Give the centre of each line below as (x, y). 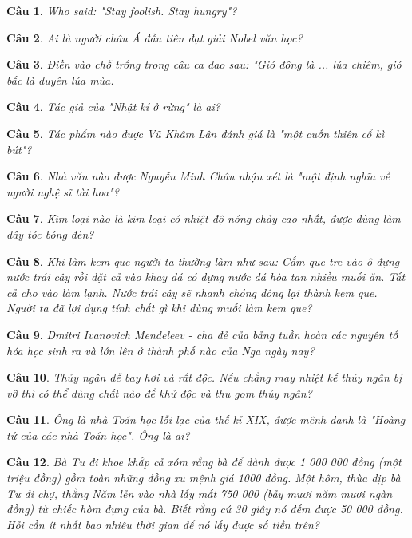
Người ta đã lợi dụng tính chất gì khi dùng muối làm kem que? (159, 308)
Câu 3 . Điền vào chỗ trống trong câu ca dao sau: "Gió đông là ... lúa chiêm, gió (204, 64)
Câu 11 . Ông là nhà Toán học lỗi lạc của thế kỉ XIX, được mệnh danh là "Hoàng (206, 419)
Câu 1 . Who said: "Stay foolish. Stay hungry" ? (122, 10)
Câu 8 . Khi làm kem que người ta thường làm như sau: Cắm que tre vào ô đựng (203, 261)
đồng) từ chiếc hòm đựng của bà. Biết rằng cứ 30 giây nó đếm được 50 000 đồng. (205, 509)
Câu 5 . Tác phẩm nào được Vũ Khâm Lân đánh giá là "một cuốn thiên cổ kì (196, 133)
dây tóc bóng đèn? (50, 233)
